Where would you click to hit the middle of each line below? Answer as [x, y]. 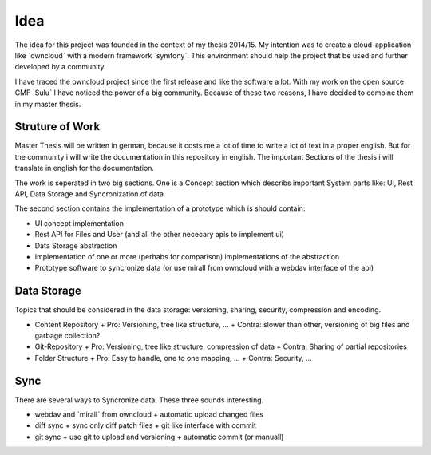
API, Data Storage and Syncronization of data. [90, 194]
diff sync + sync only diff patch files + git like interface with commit [146, 425]
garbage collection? [67, 336]
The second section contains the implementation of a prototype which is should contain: [160, 208]
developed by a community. [61, 67]
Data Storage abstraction [76, 245]
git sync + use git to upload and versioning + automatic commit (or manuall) [159, 437]
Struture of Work [57, 127]
